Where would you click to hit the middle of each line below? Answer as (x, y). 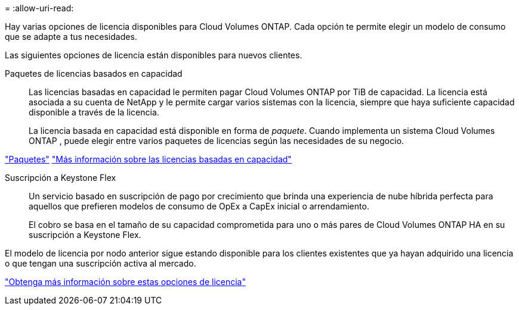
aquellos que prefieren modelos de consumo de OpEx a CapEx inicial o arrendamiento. (199, 206)
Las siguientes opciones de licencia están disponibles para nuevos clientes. (154, 55)
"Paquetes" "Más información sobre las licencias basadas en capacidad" (148, 159)
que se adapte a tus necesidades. (71, 37)
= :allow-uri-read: (39, 8)
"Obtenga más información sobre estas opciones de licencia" (125, 282)
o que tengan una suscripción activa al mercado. (101, 263)
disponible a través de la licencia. (94, 112)
